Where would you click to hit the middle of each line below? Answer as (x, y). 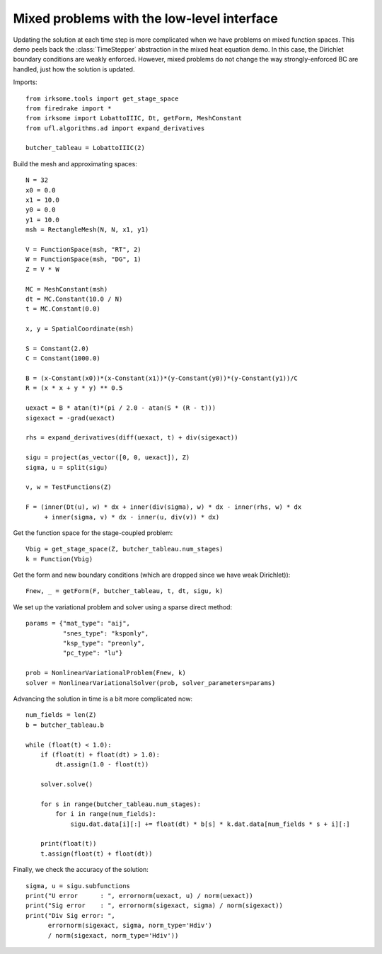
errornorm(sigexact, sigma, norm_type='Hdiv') (130, 926)
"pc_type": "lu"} (93, 653)
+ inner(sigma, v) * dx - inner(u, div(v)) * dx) (132, 517)
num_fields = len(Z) (61, 715)
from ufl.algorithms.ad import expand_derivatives (115, 128)
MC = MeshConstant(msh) (67, 289)
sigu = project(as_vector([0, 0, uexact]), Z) (108, 458)
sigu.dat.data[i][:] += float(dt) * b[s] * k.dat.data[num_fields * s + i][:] (210, 824)
